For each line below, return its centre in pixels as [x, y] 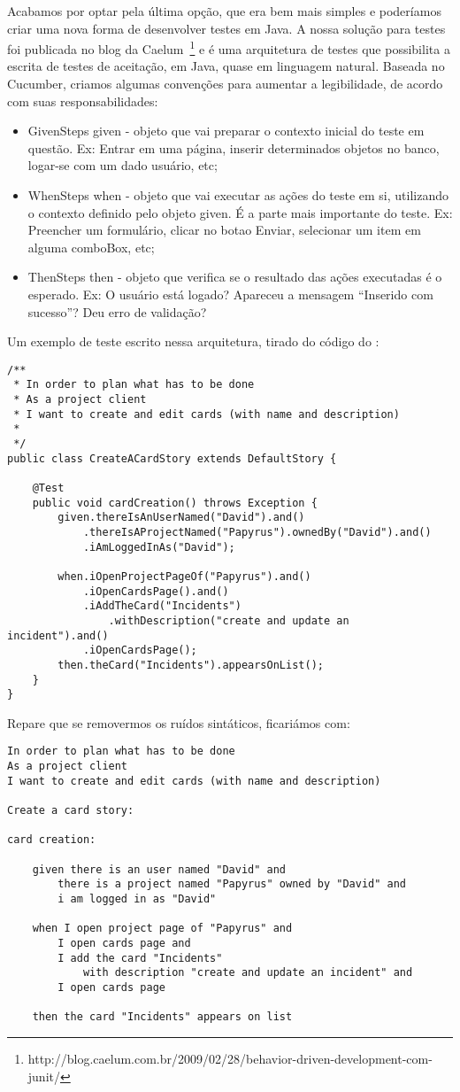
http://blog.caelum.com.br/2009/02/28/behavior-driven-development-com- [230, 1058]
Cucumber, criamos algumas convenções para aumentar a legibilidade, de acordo [225, 84]
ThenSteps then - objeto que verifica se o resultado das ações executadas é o [235, 277]
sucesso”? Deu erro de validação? [117, 311]
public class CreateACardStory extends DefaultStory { [172, 458]
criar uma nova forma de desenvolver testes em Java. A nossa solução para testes [226, 28]
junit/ [44, 1076]
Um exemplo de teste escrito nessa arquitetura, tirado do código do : [193, 341]
